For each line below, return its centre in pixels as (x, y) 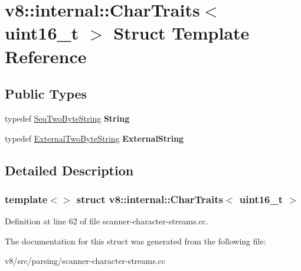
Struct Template (181, 33)
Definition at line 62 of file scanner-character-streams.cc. (107, 221)
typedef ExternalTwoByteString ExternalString (94, 138)
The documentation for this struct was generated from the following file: (135, 241)
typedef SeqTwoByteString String (67, 118)
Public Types (46, 94)
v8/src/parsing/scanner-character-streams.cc (85, 261)
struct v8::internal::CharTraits (150, 199)
